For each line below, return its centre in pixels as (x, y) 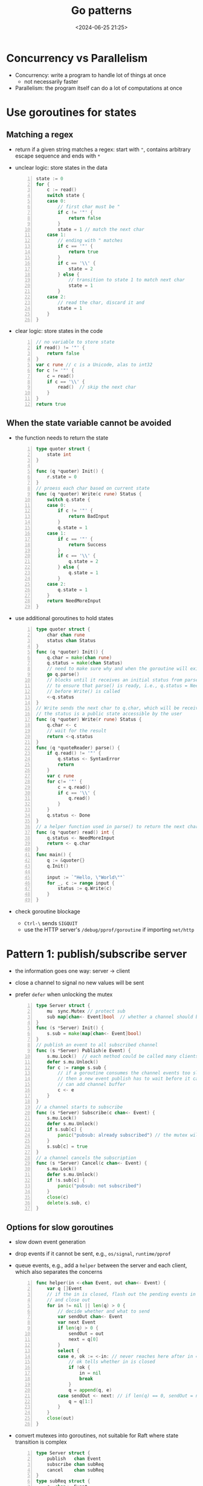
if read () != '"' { (60, 348)
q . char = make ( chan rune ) (79, 658)
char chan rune (66, 635)
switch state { (66, 196)
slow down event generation (50, 1242)
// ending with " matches (90, 241)
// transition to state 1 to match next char (127, 280)
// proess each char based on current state (93, 488)
